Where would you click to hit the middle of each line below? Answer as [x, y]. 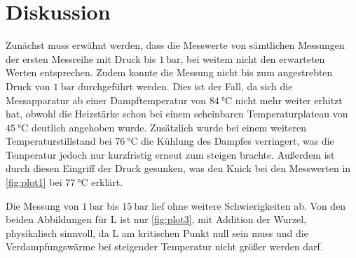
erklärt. [107, 182]
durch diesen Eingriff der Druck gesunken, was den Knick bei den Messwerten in [178, 168]
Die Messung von [42, 205]
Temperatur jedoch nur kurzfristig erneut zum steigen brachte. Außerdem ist [170, 154]
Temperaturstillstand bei [59, 141]
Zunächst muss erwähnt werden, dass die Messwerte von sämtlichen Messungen [175, 45]
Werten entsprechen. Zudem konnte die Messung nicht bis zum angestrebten [169, 72]
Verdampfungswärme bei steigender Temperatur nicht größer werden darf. [164, 246]
